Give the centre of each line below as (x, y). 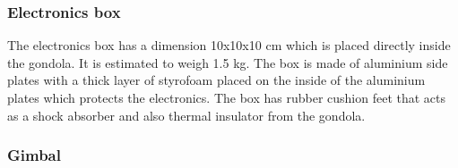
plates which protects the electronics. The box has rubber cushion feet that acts (227, 97)
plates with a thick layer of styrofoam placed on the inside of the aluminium (216, 80)
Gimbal (34, 155)
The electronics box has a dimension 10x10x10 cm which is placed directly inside (229, 45)
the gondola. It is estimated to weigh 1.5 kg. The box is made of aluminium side (228, 62)
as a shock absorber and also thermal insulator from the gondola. (186, 115)
